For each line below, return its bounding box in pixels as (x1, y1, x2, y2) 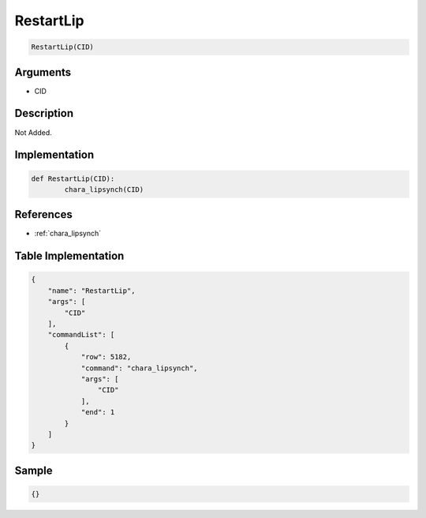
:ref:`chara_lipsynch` (34, 229, 102, 238)
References (14, 208, 73, 221)
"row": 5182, (80, 352, 132, 362)
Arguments (14, 66, 72, 79)
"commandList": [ (47, 330, 115, 340)
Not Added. (14, 127, 53, 137)
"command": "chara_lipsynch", (80, 363, 198, 373)
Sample (14, 464, 53, 477)
